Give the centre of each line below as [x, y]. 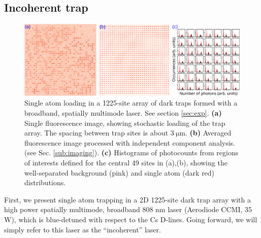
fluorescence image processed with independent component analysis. [130, 142]
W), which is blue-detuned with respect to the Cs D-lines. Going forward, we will [131, 219]
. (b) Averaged [208, 133]
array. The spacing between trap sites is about [96, 133]
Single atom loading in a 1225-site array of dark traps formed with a [131, 103]
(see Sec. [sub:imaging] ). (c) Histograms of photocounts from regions [132, 152]
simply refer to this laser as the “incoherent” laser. [83, 229]
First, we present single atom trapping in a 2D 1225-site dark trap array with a [127, 199]
